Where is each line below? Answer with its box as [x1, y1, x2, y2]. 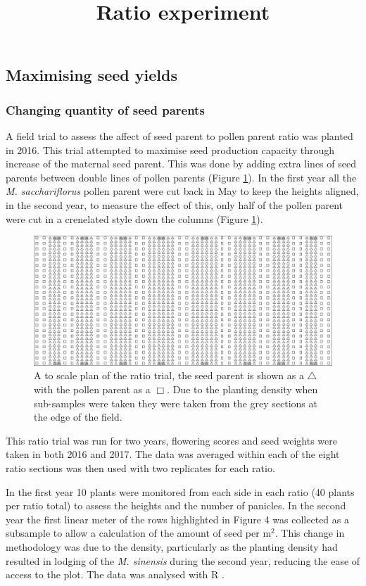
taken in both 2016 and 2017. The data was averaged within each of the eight [6, 447, 340, 461]
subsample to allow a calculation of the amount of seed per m [6, 526, 272, 540]
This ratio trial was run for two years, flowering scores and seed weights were [6, 433, 337, 447]
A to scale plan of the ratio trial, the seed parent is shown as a [34, 368, 304, 383]
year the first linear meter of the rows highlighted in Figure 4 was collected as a [6, 511, 349, 526]
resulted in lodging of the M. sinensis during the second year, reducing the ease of [6, 553, 360, 568]
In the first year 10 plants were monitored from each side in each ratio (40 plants [6, 484, 355, 499]
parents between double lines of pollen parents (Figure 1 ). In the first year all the [6, 170, 357, 184]
